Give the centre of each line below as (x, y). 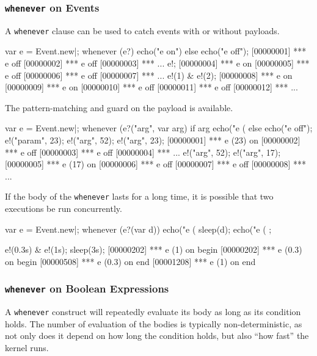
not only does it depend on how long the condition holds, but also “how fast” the (157, 336)
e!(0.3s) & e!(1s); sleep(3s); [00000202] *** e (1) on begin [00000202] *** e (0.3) (154, 249)
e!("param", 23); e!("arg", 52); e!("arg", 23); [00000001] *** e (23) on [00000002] (153, 140)
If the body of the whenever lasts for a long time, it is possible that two (139, 196)
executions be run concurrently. (64, 209)
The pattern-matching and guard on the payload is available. (119, 107)
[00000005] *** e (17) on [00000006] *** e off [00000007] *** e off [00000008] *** (156, 164)
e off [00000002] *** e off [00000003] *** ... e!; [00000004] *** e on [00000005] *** (157, 63)
